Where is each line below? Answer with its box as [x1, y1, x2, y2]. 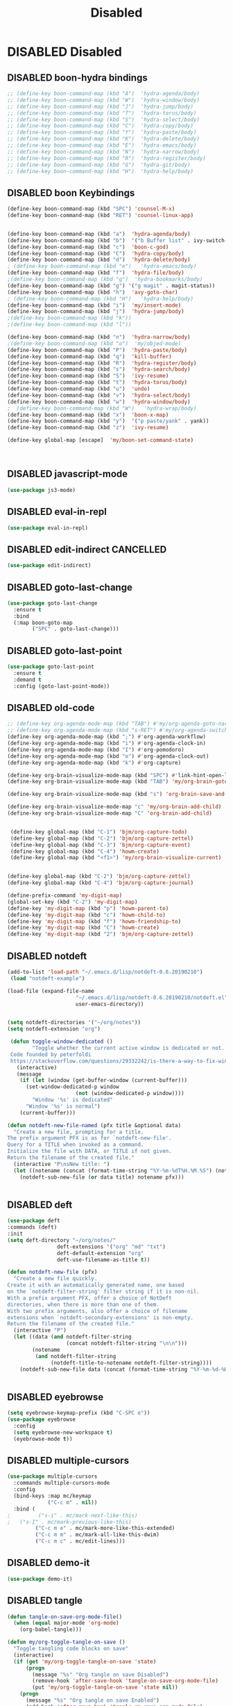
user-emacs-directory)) [75, 1001, 144, 1007]
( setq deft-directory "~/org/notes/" [7, 1236, 116, 1243]
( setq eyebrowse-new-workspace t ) [13, 1428, 113, 1436]
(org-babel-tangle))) [19, 1626, 82, 1633]
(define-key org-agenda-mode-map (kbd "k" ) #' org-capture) [7, 759, 182, 766]
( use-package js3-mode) [7, 486, 76, 493]
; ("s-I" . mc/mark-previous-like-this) [7, 1518, 132, 1525]
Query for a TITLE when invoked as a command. [7, 1141, 144, 1149]
